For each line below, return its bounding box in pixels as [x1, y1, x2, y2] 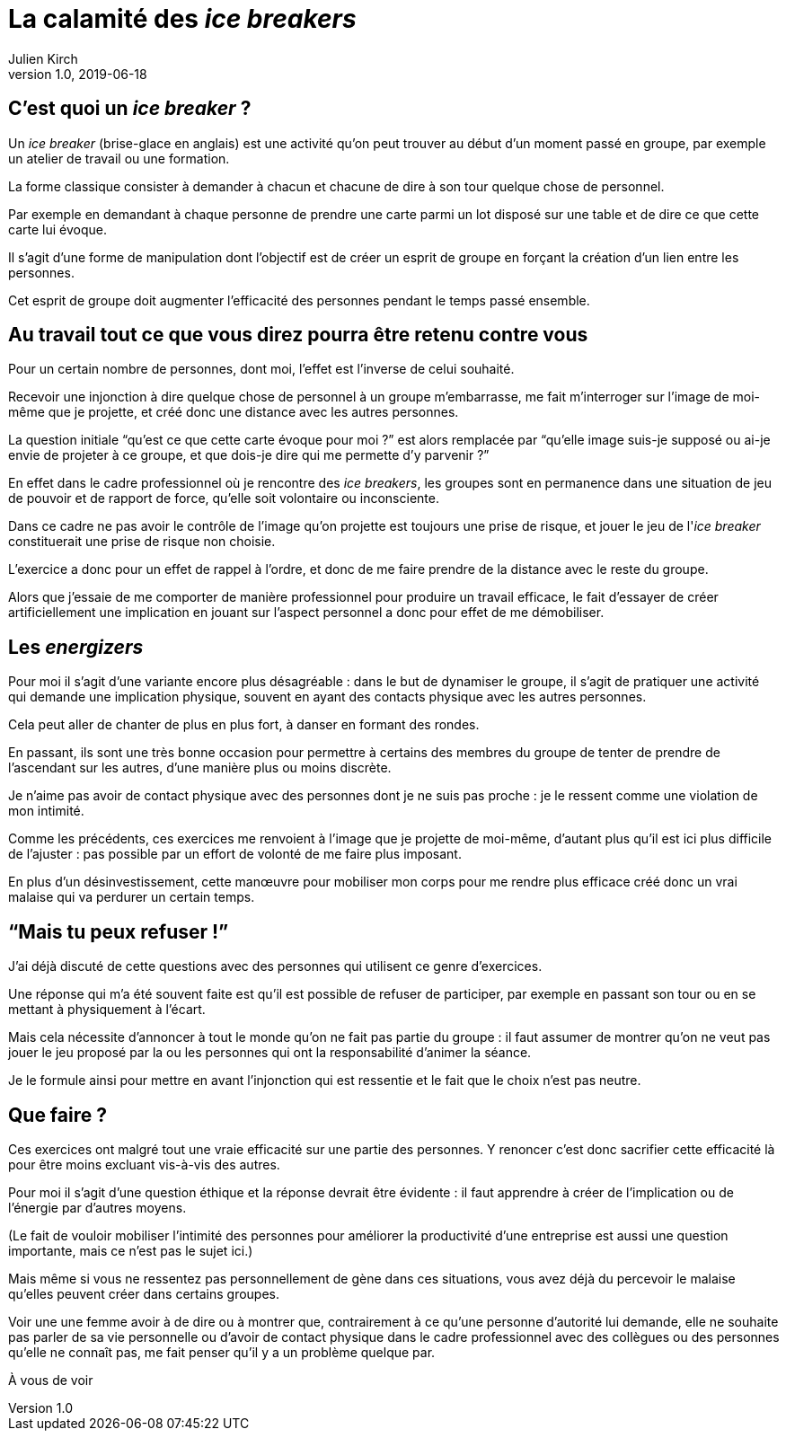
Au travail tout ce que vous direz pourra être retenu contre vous [8, 323, 588, 347]
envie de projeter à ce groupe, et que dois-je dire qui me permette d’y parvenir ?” [8, 447, 490, 463]
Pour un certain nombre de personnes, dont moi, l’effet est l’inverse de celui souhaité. [8, 361, 515, 377]
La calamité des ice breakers [8, 4, 357, 34]
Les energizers [8, 635, 144, 658]
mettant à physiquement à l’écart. [8, 1001, 206, 1018]
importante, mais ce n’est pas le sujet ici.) [8, 1242, 253, 1258]
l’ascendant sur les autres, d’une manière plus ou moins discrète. [8, 760, 392, 776]
